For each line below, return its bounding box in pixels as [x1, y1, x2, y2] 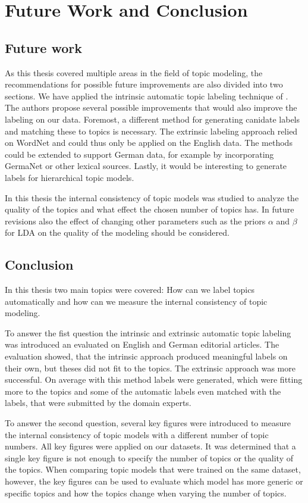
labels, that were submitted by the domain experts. [5, 396, 191, 409]
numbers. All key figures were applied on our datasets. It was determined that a [5, 440, 296, 452]
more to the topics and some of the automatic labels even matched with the [5, 385, 281, 397]
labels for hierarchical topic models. [5, 171, 134, 183]
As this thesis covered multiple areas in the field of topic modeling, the [5, 66, 263, 79]
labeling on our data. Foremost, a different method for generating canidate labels [5, 113, 300, 125]
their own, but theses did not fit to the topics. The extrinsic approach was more [5, 361, 296, 374]
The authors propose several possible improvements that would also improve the [5, 101, 297, 114]
